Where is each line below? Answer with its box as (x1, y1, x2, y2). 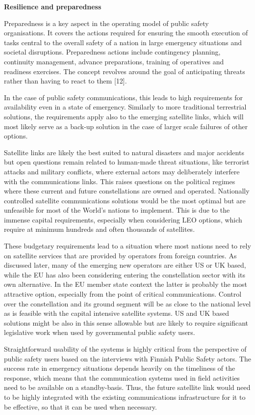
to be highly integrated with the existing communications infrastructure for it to (4, 391, 246, 402)
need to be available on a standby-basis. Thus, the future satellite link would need (4, 382, 251, 392)
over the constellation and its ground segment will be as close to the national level (4, 298, 251, 308)
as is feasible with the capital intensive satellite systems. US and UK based (4, 308, 229, 318)
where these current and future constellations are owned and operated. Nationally (4, 186, 250, 196)
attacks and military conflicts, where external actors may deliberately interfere (4, 166, 240, 176)
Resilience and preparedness (4, 1, 102, 11)
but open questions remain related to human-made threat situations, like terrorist (4, 157, 250, 167)
